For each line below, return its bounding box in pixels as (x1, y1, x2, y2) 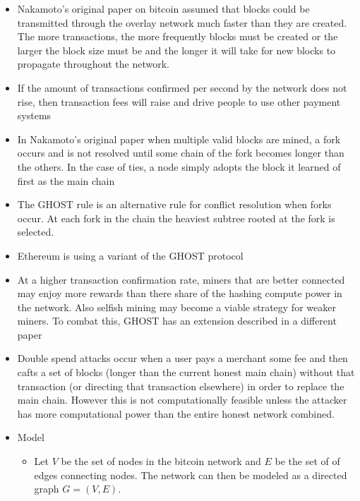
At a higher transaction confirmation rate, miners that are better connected (17, 272, 345, 286)
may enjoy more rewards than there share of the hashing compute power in (17, 286, 342, 301)
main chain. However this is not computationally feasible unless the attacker (17, 392, 347, 407)
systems (17, 108, 52, 123)
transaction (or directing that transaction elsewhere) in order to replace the (17, 378, 344, 393)
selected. (17, 224, 54, 239)
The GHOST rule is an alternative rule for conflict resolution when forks (17, 197, 332, 212)
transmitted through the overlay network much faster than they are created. (17, 15, 347, 30)
